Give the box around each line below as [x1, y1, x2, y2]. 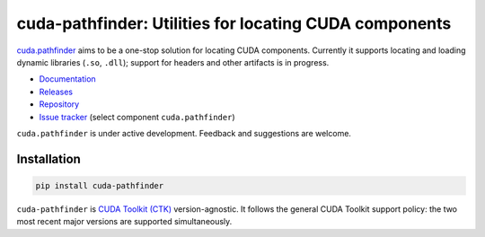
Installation [16, 151, 81, 166]
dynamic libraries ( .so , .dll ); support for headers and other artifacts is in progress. [16, 57, 330, 67]
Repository [39, 99, 80, 110]
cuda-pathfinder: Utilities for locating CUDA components [16, 13, 452, 33]
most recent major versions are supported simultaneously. [16, 216, 233, 227]
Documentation [39, 74, 96, 84]
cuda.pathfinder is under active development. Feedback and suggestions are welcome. [16, 127, 352, 138]
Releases [39, 86, 74, 97]
